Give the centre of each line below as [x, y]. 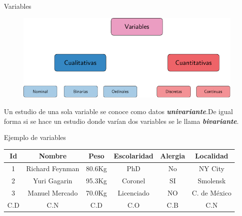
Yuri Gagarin [53, 180]
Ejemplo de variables [35, 137]
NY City [212, 168]
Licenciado [134, 192]
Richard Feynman [53, 168]
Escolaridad [134, 156]
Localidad [212, 156]
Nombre [53, 156]
